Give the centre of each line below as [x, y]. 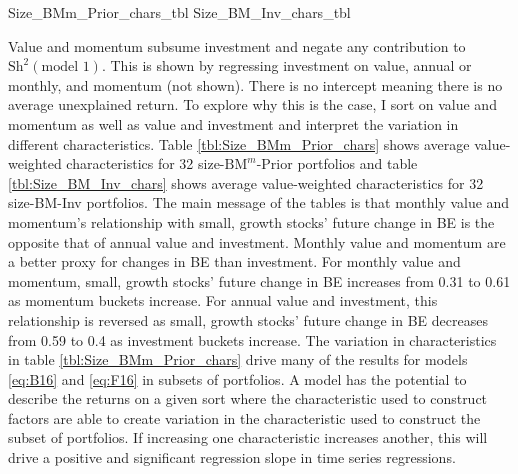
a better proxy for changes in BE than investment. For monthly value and [234, 261]
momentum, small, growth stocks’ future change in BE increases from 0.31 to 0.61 [259, 280]
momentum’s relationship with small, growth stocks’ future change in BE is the [251, 221]
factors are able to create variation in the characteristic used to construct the [244, 417]
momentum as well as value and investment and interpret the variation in [233, 123]
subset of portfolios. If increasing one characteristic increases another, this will [248, 437]
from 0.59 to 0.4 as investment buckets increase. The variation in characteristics [252, 339]
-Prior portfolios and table [337, 163]
